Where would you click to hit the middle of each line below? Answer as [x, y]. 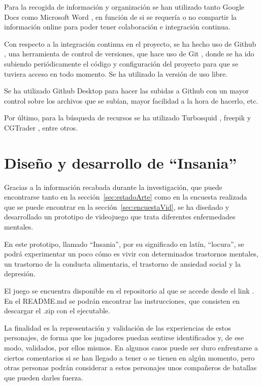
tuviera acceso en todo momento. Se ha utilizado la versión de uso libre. [116, 73]
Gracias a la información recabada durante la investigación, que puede [113, 187]
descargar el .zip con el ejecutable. [57, 311]
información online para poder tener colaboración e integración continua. [117, 27]
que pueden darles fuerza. [44, 377]
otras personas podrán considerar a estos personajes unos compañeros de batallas [130, 367]
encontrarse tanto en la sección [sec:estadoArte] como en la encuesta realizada [126, 197]
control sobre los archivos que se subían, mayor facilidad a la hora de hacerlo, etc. [131, 100]
